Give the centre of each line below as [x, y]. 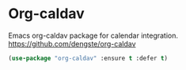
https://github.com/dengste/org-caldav [72, 43]
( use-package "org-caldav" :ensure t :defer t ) [88, 58]
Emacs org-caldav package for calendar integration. [93, 35]
